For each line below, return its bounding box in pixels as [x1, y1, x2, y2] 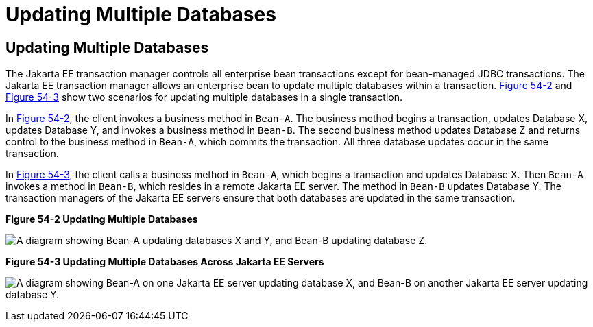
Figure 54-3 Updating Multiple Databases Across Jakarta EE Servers [5, 256, 324, 268]
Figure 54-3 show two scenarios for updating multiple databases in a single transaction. [5, 91, 403, 104]
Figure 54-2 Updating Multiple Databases [5, 213, 198, 226]
